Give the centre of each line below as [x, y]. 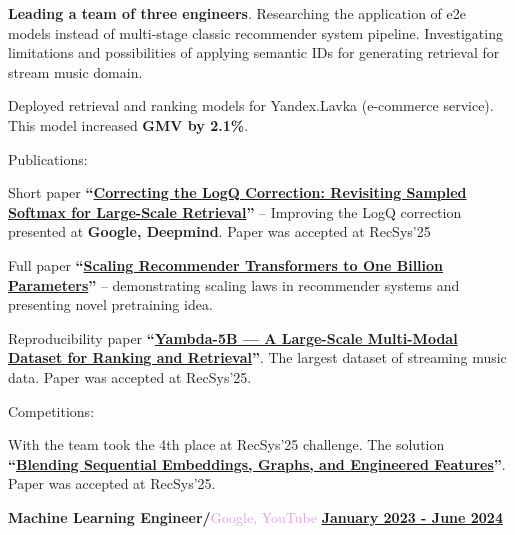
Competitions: [51, 410]
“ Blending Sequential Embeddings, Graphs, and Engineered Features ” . [257, 463]
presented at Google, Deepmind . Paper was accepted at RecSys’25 [219, 231]
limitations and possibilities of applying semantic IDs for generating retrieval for [254, 52]
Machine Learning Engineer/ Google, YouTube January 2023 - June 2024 [255, 516]
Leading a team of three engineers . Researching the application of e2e [237, 13]
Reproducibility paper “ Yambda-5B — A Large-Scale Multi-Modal [233, 337]
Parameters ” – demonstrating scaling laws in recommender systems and [234, 284]
